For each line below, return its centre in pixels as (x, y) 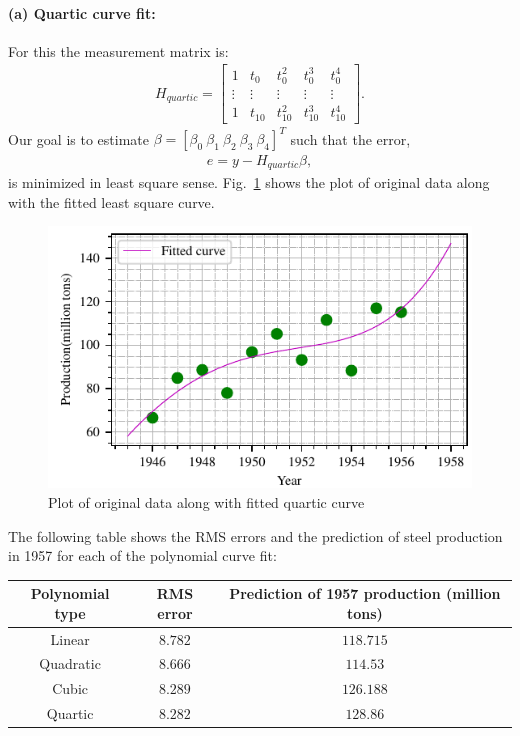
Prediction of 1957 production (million (365, 593)
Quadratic (70, 663)
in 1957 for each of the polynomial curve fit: (142, 555)
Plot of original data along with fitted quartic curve (206, 501)
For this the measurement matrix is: (118, 50)
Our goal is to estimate (78, 138)
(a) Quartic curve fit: (82, 12)
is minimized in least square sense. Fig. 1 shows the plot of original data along (249, 181)
